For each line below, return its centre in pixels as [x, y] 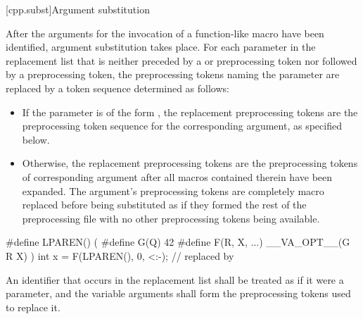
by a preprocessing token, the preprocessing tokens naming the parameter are [173, 74]
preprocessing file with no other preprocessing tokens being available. [171, 218]
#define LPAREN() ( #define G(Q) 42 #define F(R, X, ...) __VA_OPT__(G [178, 242]
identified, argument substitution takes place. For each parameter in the [161, 47]
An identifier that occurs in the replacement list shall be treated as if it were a [175, 279]
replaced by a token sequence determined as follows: [117, 88]
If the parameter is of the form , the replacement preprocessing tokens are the [190, 112]
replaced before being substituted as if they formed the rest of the [164, 205]
